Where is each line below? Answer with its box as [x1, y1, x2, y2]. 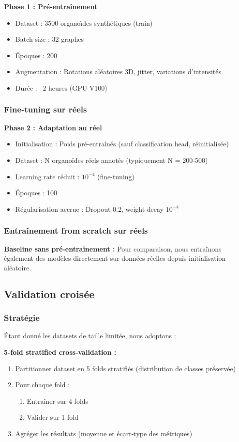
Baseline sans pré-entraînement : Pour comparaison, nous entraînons [4, 243, 222, 253]
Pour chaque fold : [15, 379, 70, 390]
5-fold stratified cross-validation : [4, 347, 117, 357]
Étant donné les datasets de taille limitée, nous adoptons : [4, 331, 176, 341]
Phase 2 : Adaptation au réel [4, 122, 102, 132]
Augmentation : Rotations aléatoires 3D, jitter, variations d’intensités [15, 66, 221, 77]
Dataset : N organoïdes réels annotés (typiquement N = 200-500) [15, 155, 208, 165]
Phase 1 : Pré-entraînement [4, 1, 98, 11]
